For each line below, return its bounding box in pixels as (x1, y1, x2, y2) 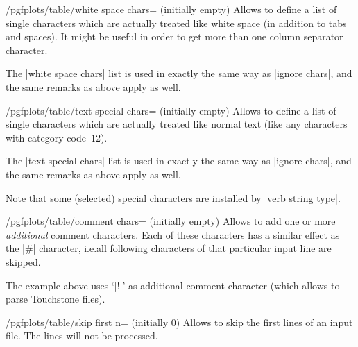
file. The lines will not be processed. (6, 328, 158, 343)
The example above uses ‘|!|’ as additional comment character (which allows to (6, 278, 340, 292)
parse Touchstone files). (6, 291, 105, 306)
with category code (6, 130, 86, 144)
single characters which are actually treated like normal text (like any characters (6, 117, 348, 131)
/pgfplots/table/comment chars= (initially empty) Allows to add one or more (6, 214, 336, 228)
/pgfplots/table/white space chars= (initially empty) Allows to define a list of (6, 2, 337, 16)
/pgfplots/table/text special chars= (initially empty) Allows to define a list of (6, 103, 336, 117)
